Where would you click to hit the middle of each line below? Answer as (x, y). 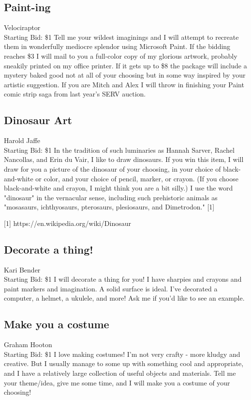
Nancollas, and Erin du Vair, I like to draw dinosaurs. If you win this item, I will (124, 159)
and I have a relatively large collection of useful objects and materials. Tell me (120, 373)
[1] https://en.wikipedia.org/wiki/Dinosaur (67, 223)
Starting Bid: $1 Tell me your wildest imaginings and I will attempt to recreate (121, 37)
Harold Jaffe (22, 140)
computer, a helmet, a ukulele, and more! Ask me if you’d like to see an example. (124, 298)
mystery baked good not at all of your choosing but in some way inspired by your (125, 75)
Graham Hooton (28, 344)
